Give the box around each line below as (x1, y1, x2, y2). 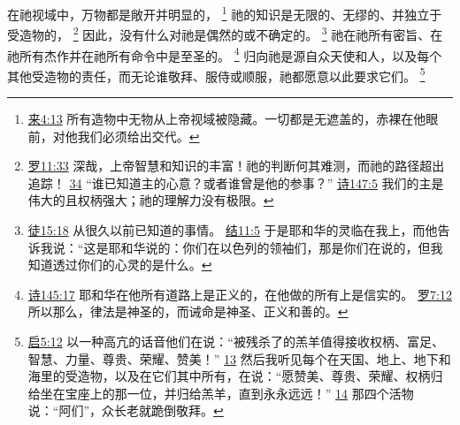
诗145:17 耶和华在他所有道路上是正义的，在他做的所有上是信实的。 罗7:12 (27, 285, 452, 303)
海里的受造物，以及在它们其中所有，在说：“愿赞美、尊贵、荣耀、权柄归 (27, 367, 443, 385)
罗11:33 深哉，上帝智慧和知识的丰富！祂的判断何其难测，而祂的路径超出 (27, 156, 445, 175)
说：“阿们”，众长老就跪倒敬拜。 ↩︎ (27, 401, 224, 420)
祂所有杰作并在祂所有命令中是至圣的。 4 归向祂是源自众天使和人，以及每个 (7, 43, 442, 65)
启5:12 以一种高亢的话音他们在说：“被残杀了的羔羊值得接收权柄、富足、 (27, 331, 444, 350)
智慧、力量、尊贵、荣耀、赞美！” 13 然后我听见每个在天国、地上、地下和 (27, 349, 451, 368)
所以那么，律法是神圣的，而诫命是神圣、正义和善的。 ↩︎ (27, 302, 349, 321)
